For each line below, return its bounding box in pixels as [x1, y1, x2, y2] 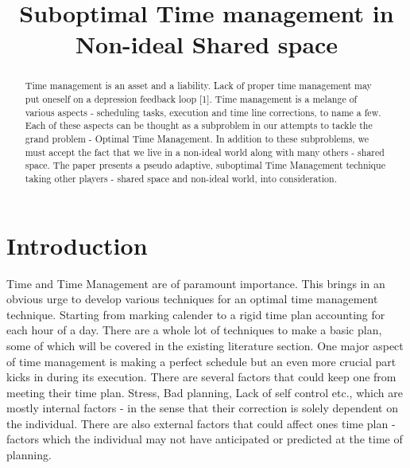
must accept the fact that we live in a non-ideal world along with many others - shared [25, 145, 385, 158]
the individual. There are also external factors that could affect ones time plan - [6, 415, 396, 431]
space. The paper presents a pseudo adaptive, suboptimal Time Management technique [25, 158, 386, 172]
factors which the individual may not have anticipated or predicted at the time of [6, 431, 403, 447]
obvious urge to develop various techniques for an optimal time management [6, 291, 378, 307]
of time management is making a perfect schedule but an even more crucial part [6, 353, 396, 369]
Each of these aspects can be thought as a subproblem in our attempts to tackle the [25, 119, 373, 132]
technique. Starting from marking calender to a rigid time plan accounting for [6, 306, 385, 322]
